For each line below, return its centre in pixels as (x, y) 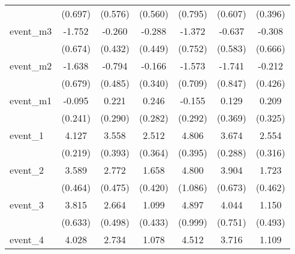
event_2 (27, 170)
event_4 (27, 239)
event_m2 (31, 66)
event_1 (27, 135)
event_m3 (31, 31)
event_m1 (31, 100)
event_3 (27, 205)
